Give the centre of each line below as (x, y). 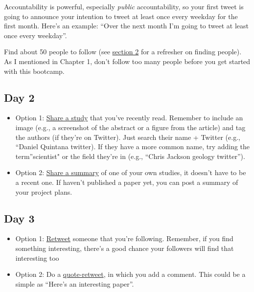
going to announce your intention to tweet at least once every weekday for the (121, 16)
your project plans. (44, 191)
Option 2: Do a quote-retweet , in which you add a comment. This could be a (130, 274)
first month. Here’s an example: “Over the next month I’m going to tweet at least (127, 26)
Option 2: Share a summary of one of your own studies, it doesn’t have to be (131, 172)
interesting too (37, 258)
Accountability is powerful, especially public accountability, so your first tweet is (124, 6)
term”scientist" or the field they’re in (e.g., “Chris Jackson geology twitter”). (130, 156)
